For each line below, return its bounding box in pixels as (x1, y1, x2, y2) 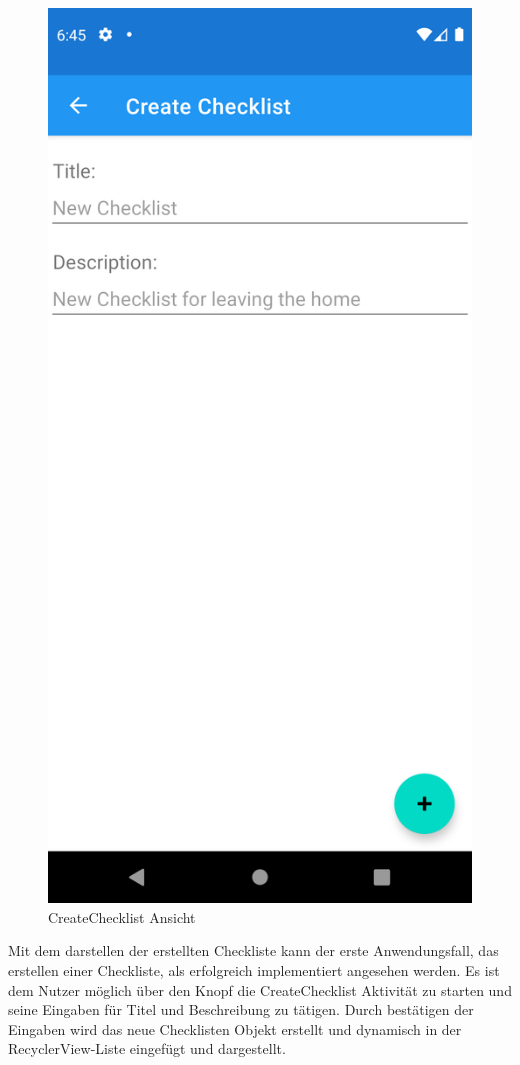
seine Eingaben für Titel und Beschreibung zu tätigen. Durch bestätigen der (8, 999, 474, 1020)
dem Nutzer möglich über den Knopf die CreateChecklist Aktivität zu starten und (8, 979, 512, 1000)
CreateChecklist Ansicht (48, 906, 196, 927)
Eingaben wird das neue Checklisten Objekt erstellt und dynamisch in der (8, 1018, 462, 1039)
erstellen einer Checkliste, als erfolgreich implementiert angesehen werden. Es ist (8, 959, 500, 980)
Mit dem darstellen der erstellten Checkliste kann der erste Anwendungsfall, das (8, 940, 499, 961)
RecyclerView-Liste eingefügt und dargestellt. (8, 1038, 286, 1059)
